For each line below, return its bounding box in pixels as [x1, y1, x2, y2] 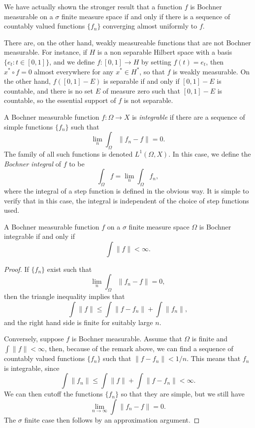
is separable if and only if [103, 76, 180, 86]
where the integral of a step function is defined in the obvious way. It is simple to [4, 185, 249, 196]
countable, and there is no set [4, 85, 94, 96]
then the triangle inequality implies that [4, 291, 125, 301]
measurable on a [4, 11, 53, 21]
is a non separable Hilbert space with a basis [97, 47, 232, 57]
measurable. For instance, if [4, 47, 87, 57]
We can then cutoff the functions [4, 389, 103, 399]
